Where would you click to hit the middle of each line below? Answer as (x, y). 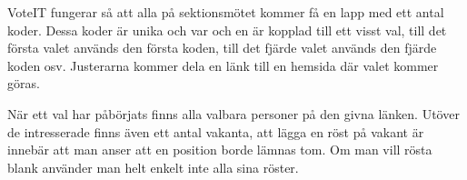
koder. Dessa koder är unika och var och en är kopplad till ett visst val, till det (227, 30)
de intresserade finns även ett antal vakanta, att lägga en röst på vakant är (216, 131)
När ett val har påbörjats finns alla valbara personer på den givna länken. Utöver (233, 113)
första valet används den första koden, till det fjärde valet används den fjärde (222, 48)
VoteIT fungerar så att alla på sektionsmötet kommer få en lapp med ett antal (226, 12)
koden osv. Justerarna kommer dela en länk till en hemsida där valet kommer (223, 65)
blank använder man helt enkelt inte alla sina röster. (153, 167)
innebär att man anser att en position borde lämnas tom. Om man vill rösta (220, 150)
